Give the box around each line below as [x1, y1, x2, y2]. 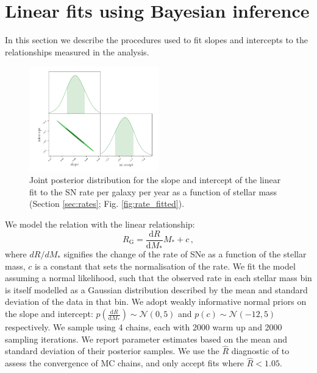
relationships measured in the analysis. [5, 45, 149, 58]
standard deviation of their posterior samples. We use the [5, 344, 219, 357]
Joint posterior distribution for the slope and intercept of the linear [29, 173, 281, 186]
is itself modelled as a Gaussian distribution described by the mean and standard [5, 283, 308, 296]
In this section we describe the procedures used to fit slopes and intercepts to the [5, 33, 308, 46]
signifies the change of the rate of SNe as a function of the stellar [63, 248, 307, 260]
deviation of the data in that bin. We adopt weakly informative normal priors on [5, 295, 307, 308]
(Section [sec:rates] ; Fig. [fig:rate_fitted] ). [29, 197, 185, 210]
